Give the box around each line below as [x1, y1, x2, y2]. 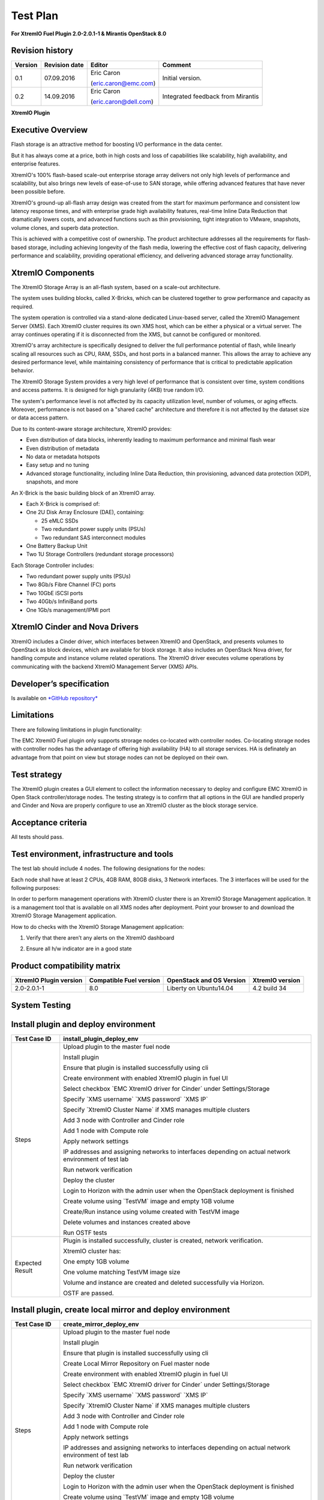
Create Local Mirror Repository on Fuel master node [63, 1360, 210, 1368]
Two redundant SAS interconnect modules [41, 534, 146, 541]
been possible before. [11, 188, 65, 195]
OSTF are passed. [63, 1289, 114, 1297]
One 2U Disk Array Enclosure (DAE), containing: [26, 509, 145, 516]
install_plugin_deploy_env [63, 1034, 139, 1043]
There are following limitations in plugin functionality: [11, 726, 142, 733]
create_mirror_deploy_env [63, 1320, 139, 1328]
